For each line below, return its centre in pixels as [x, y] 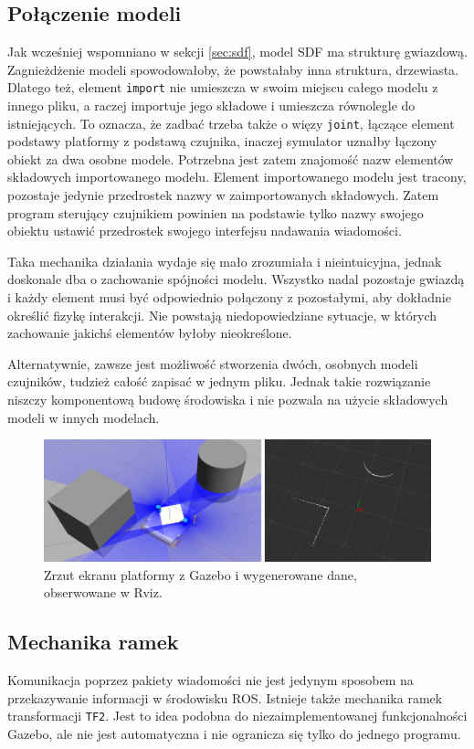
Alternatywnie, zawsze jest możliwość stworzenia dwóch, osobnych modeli [213, 363]
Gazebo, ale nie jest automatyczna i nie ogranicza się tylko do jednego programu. [234, 733]
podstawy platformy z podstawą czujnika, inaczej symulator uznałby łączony [222, 141]
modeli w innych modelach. [84, 417]
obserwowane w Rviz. [103, 592]
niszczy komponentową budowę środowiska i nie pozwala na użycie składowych [228, 400]
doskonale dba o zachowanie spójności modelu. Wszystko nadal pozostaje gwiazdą [236, 279]
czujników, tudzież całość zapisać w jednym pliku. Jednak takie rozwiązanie [219, 381]
